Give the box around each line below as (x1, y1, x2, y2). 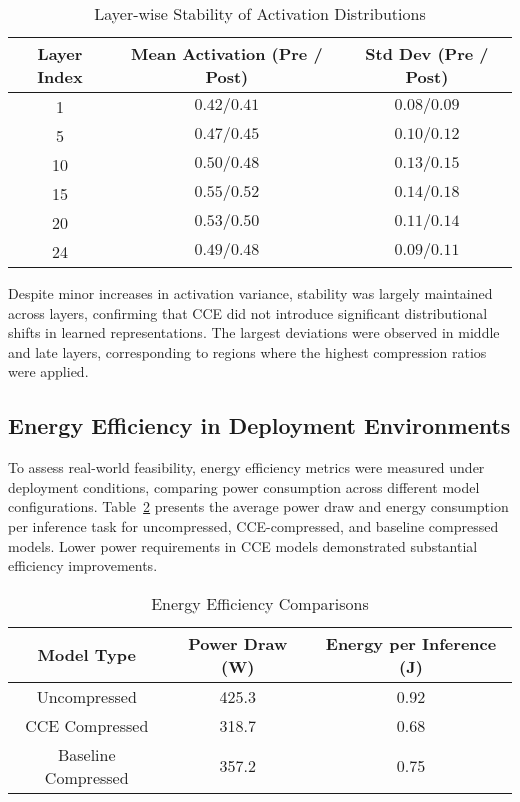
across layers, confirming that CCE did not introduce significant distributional (8, 302, 488, 323)
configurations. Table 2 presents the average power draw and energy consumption (8, 496, 509, 517)
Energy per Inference (325, 631, 497, 655)
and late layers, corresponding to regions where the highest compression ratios (8, 341, 487, 362)
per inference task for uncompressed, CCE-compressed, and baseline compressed (8, 515, 499, 536)
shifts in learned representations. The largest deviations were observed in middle (8, 322, 500, 343)
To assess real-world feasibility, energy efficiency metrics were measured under (8, 457, 485, 478)
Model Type (37, 643, 136, 667)
